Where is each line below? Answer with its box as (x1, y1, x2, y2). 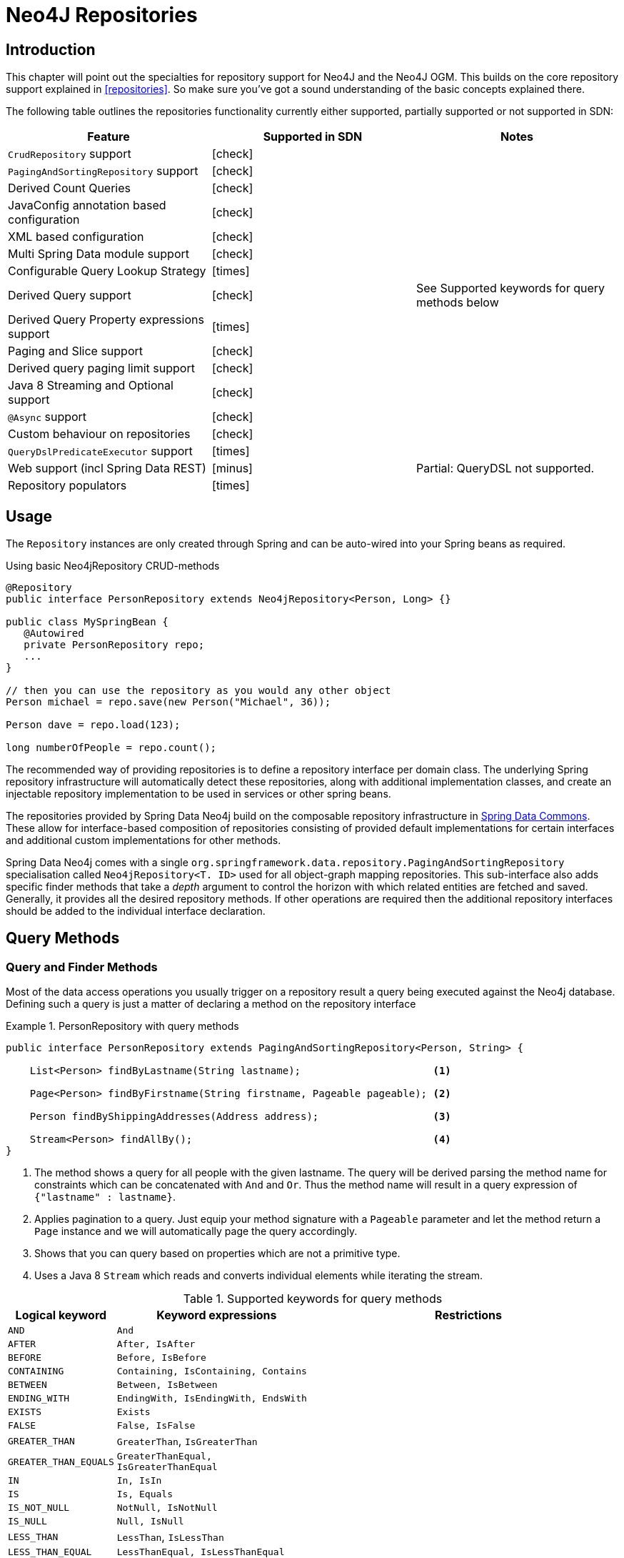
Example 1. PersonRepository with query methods (6, 1020, 239, 1033)
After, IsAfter (116, 1339, 196, 1350)
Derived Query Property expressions (8, 312, 204, 327)
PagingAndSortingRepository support (8, 164, 198, 179)
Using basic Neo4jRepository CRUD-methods (6, 560, 220, 572)
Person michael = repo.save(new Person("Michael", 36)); (6, 696, 331, 708)
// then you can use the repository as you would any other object (6, 685, 391, 697)
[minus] (211, 461, 253, 476)
